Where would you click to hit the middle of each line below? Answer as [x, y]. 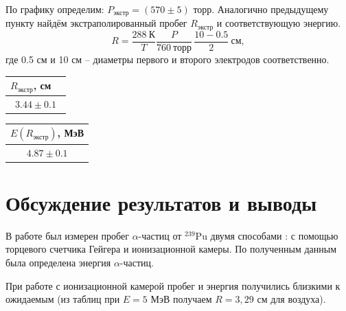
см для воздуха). [291, 299]
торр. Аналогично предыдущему [261, 9]
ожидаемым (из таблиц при [63, 299]
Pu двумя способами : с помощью [267, 235]
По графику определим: [55, 9]
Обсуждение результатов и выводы [161, 202]
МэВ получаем [181, 299]
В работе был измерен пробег [67, 235]
